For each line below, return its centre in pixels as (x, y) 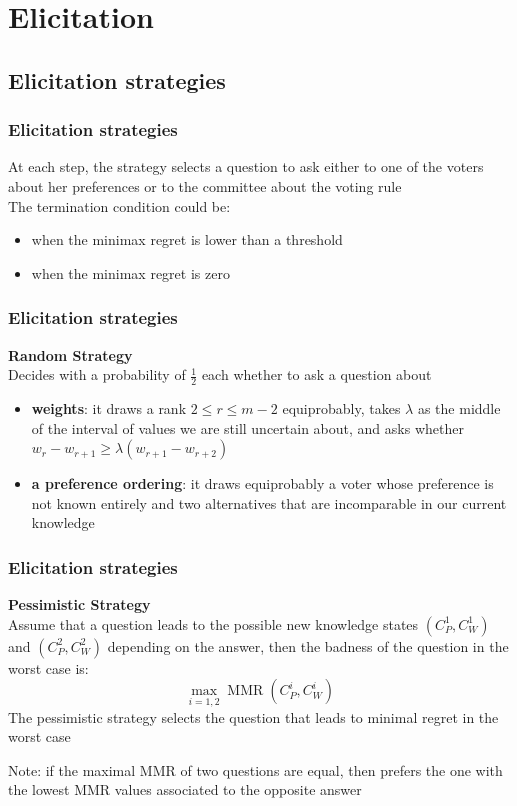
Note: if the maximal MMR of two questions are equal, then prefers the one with (255, 769)
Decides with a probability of (97, 374)
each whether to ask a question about (316, 374)
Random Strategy (70, 354)
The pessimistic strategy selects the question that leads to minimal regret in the (253, 716)
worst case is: (48, 667)
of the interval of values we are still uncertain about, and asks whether (247, 427)
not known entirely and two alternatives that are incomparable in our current (269, 502)
